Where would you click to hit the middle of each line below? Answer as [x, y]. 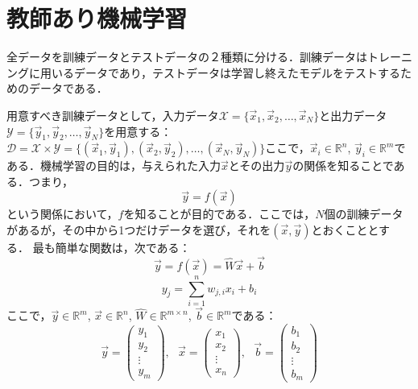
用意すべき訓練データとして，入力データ [113, 115]
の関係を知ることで [343, 166]
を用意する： [138, 131]
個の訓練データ [364, 214]
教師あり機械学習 [97, 18]
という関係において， [62, 214]
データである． [68, 88]
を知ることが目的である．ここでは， [219, 214]
